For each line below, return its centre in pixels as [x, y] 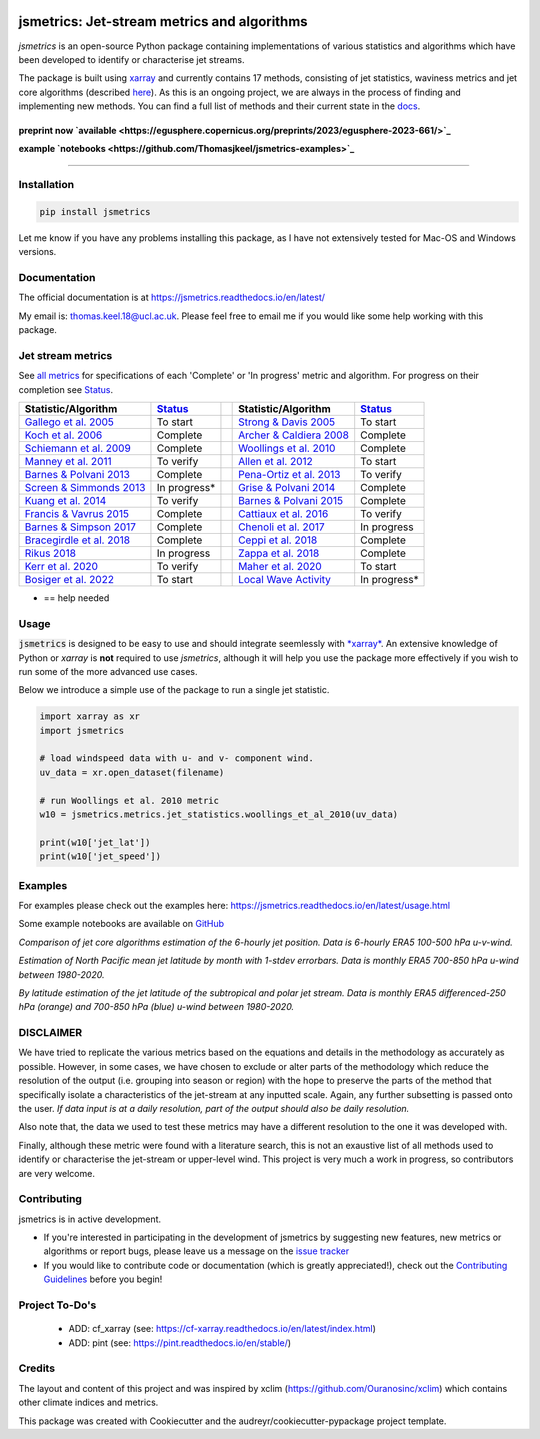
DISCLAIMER [50, 1033]
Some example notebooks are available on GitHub [121, 924]
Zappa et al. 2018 [279, 553]
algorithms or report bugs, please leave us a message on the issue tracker [196, 1251]
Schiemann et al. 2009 [78, 448]
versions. [37, 252]
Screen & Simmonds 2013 [85, 487]
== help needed [76, 598]
